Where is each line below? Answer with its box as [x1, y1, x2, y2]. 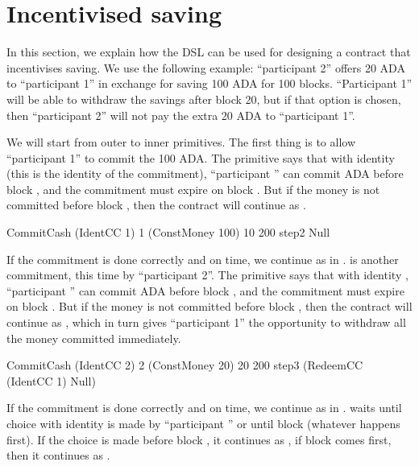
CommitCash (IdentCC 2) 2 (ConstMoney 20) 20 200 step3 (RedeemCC [6, 357, 363, 373]
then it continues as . [6, 447, 110, 464]
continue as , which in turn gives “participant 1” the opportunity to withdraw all [6, 314, 406, 331]
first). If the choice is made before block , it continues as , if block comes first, [6, 431, 392, 447]
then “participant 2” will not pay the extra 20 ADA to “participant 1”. [6, 106, 355, 123]
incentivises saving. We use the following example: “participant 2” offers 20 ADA [6, 59, 405, 76]
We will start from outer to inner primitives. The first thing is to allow [6, 134, 355, 151]
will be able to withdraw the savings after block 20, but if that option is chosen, [6, 90, 401, 107]
